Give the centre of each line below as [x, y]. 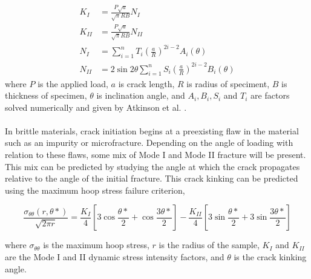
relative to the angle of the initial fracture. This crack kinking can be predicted [152, 178]
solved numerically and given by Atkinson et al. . [96, 107]
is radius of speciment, [228, 83]
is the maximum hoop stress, [96, 245]
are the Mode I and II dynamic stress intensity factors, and [115, 257]
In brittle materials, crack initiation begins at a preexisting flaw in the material [152, 130]
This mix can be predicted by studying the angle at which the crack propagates [152, 166]
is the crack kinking [270, 257]
